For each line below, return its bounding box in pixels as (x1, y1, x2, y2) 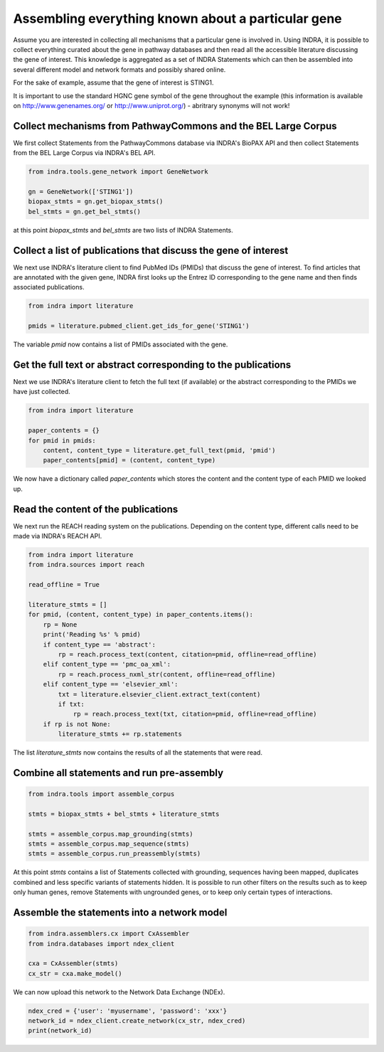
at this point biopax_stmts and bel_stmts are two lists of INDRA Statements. (13, 225, 234, 234)
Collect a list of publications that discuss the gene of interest (13, 244, 289, 256)
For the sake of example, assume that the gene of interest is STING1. (13, 78, 214, 87)
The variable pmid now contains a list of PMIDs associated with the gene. (13, 340, 228, 349)
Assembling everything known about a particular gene (13, 11, 343, 26)
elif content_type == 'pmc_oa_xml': (43, 660, 171, 669)
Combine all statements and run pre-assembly (13, 767, 224, 779)
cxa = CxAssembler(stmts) (28, 960, 119, 967)
